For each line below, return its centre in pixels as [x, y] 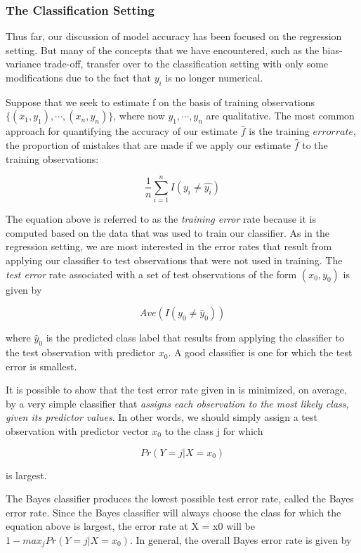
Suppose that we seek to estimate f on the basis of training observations [160, 102]
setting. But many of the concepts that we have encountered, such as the [163, 50]
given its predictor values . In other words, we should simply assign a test [162, 417]
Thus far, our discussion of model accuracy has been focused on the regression [174, 36]
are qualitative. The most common [280, 116]
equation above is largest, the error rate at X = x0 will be [130, 526]
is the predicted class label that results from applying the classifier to [195, 338]
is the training [279, 131]
